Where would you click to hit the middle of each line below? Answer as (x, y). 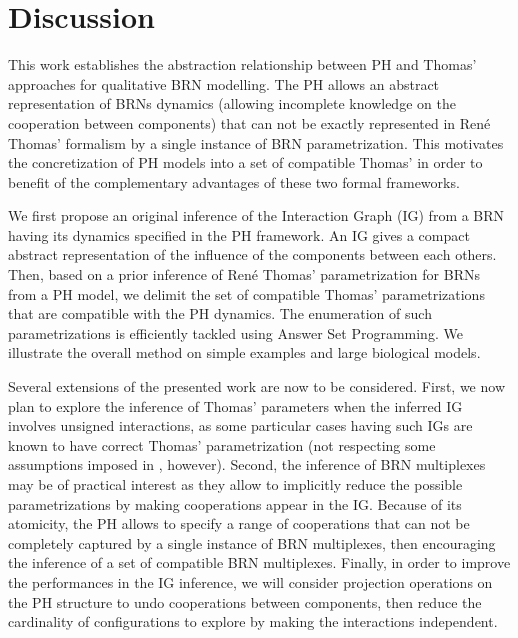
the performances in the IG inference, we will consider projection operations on (250, 581)
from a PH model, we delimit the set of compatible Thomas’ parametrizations (246, 293)
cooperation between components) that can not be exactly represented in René (249, 122)
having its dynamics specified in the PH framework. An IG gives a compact (239, 234)
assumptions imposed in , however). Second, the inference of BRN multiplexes (247, 464)
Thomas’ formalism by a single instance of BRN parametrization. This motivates (256, 142)
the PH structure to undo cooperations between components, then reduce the (245, 601)
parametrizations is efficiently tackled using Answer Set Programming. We (235, 332)
